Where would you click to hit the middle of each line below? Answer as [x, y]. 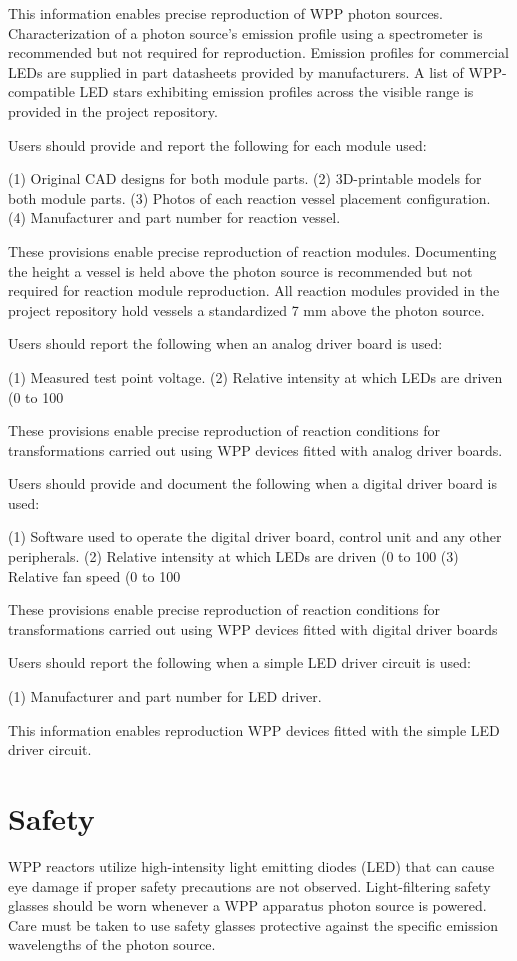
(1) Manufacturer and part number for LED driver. [165, 696]
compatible [41, 91]
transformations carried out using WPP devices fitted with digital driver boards [253, 628]
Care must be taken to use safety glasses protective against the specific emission [253, 924]
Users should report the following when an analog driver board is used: [225, 343]
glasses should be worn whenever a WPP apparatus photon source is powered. [247, 905]
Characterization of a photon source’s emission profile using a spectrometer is [245, 32]
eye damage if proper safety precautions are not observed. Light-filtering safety [249, 885]
